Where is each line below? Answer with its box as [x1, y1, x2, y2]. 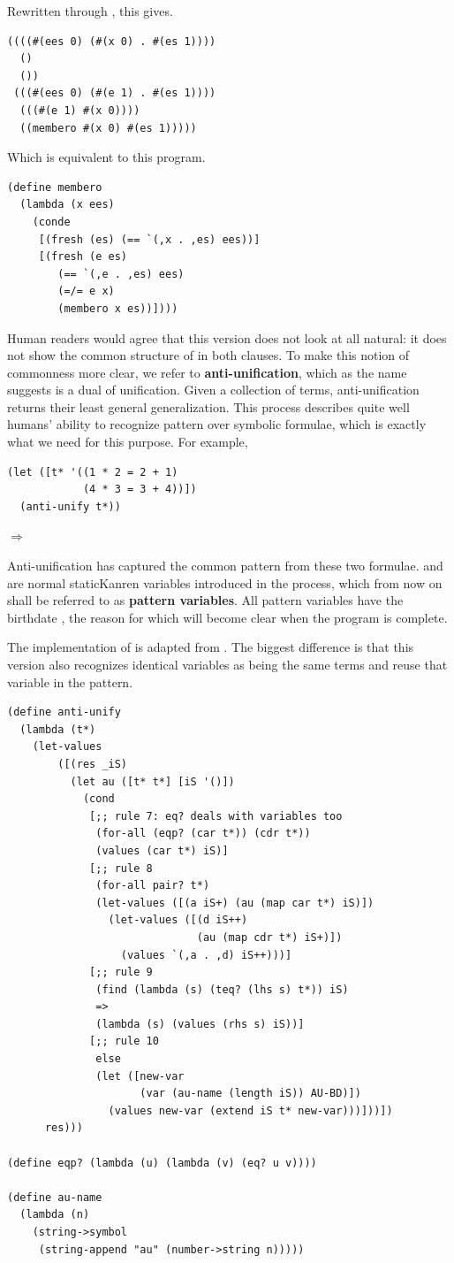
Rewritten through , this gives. [7, 2, 173, 19]
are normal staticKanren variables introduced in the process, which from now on [7, 573, 443, 592]
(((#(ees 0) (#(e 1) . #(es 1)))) [13, 87, 216, 100]
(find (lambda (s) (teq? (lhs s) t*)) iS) [95, 983, 349, 996]
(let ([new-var [95, 1069, 185, 1083]
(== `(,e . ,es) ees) [57, 267, 185, 280]
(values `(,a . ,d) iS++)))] [120, 948, 292, 961]
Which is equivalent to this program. [7, 148, 206, 166]
